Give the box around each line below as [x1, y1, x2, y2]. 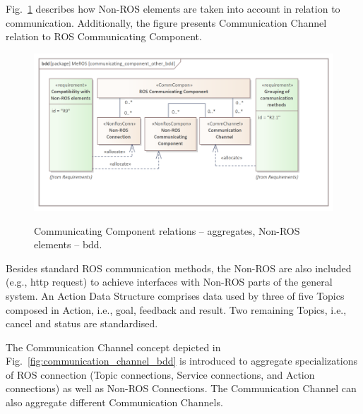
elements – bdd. [34, 237, 102, 252]
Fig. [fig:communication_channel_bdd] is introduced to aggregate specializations [6, 353, 357, 368]
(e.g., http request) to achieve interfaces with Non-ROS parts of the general [6, 274, 333, 289]
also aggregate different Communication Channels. [6, 395, 223, 410]
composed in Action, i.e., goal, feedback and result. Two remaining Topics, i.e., [6, 302, 347, 317]
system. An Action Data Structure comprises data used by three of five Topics [6, 288, 345, 303]
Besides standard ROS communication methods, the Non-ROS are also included [6, 260, 352, 275]
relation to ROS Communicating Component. [6, 29, 202, 44]
